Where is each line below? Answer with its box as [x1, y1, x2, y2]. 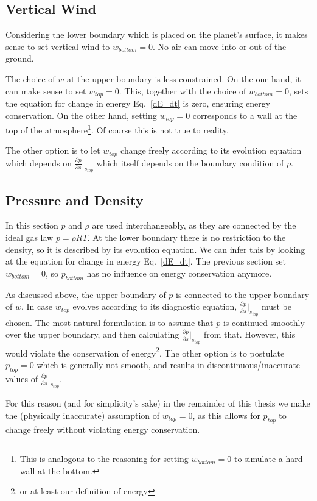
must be [261, 300, 291, 313]
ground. [5, 52, 34, 65]
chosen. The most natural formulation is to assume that [5, 316, 214, 329]
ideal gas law [5, 231, 54, 244]
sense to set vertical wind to [5, 40, 110, 52]
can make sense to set [5, 84, 86, 97]
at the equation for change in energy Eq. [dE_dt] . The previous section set [5, 255, 286, 268]
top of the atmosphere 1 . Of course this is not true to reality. [5, 122, 229, 136]
